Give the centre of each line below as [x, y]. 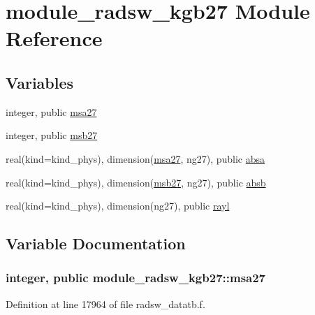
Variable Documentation [96, 243]
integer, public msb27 [52, 135]
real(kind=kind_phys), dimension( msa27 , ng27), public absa [135, 158]
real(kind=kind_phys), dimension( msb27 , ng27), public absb [136, 182]
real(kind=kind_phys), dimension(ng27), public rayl [118, 206]
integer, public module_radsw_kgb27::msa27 [136, 278]
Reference [54, 38]
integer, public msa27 [51, 111]
